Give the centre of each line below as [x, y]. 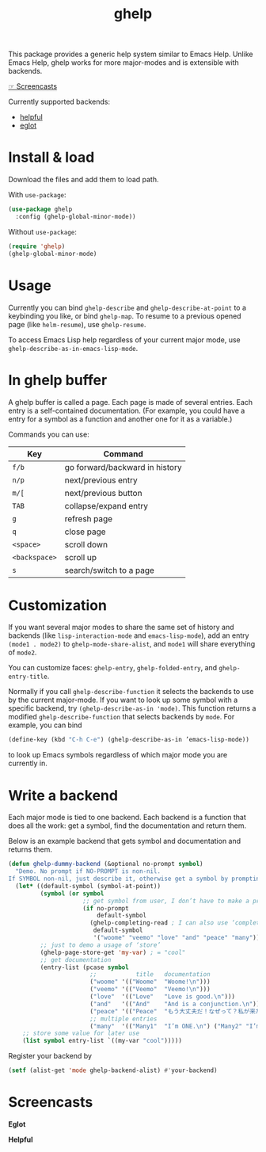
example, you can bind [45, 725]
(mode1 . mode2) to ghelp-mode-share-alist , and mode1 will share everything [132, 644]
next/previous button [103, 493]
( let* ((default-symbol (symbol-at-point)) [88, 886]
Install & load [51, 157]
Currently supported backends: [59, 102]
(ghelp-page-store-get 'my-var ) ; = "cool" [113, 952]
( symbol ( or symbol [72, 893]
